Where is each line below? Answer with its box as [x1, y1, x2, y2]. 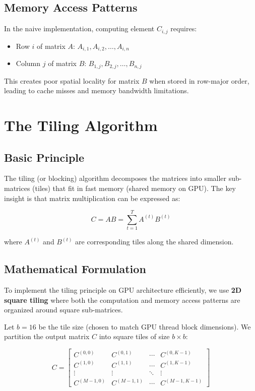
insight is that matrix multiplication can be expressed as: [4, 192, 180, 203]
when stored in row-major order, [149, 75, 249, 86]
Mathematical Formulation [4, 261, 146, 277]
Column [16, 58, 41, 69]
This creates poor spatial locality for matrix [4, 75, 140, 86]
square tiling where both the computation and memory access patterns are [4, 294, 240, 305]
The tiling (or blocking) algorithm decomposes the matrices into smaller [4, 173, 227, 183]
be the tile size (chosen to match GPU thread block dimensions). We [38, 321, 251, 332]
